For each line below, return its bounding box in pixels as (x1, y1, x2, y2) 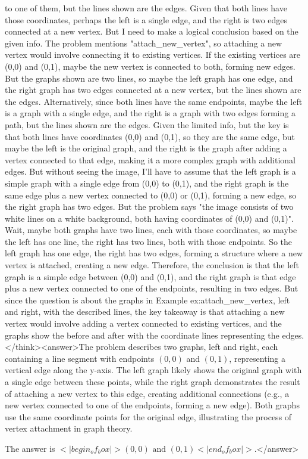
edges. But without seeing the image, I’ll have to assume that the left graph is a (5, 165, 296, 178)
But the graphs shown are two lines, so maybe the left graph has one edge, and (5, 72, 293, 84)
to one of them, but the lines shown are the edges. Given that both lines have (5, 2, 287, 14)
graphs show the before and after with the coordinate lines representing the (5, 328, 279, 341)
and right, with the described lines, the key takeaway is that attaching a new (5, 305, 285, 318)
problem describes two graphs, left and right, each (96, 340, 278, 353)
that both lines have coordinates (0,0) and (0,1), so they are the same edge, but (5, 130, 296, 142)
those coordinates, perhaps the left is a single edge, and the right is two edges (5, 13, 288, 26)
